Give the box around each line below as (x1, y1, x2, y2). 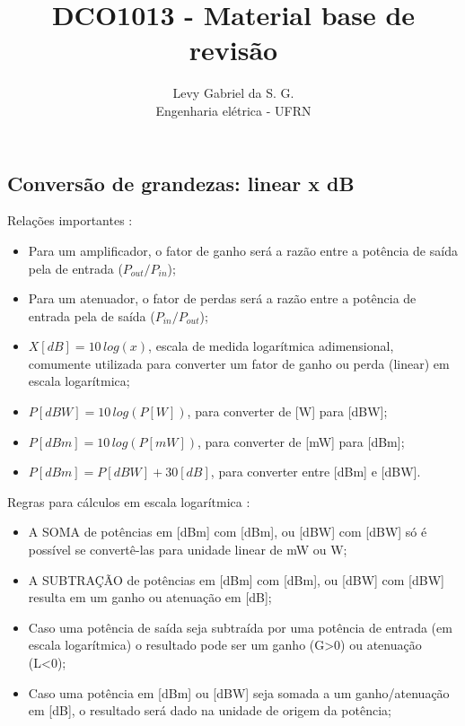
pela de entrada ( (28, 258, 123, 277)
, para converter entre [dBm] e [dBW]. (210, 462, 421, 481)
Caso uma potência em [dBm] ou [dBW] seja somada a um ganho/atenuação (28, 683, 450, 702)
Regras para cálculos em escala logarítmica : (7, 492, 250, 511)
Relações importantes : (7, 211, 133, 230)
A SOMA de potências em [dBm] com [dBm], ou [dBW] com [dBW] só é (28, 522, 427, 541)
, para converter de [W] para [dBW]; (187, 402, 388, 421)
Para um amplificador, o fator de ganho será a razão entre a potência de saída (28, 241, 458, 259)
